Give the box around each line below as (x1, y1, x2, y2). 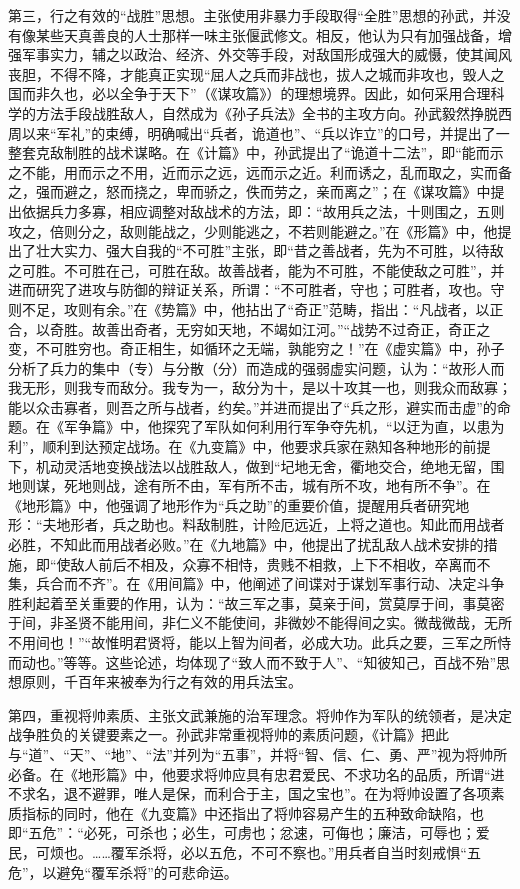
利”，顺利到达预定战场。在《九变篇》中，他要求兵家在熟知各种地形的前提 (8, 436, 491, 457)
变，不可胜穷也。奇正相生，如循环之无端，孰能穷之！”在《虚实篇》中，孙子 (8, 338, 505, 359)
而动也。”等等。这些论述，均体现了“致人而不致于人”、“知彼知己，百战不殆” (8, 651, 497, 672)
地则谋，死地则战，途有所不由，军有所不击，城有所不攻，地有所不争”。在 (8, 475, 491, 496)
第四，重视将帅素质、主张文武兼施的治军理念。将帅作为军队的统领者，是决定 (8, 704, 512, 725)
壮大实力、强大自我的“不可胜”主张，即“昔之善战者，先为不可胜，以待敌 (35, 240, 504, 261)
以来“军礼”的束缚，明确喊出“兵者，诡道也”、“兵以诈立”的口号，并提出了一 (21, 122, 510, 143)
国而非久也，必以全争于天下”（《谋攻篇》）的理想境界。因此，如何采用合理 (8, 83, 491, 104)
